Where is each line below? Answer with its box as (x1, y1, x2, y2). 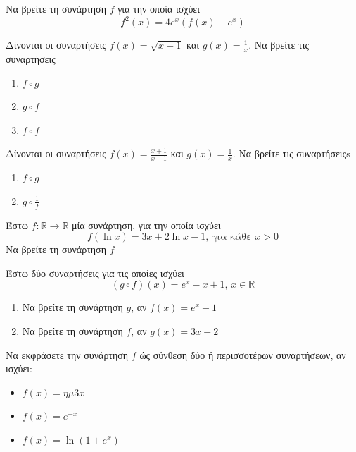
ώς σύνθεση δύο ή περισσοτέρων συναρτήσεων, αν (139, 347, 346, 362)
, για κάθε (205, 232, 252, 243)
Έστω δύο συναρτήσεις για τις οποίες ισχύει (6, 265, 184, 280)
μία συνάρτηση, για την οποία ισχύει (72, 217, 221, 232)
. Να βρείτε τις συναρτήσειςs (232, 146, 350, 161)
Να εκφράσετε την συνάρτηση (6, 347, 129, 362)
